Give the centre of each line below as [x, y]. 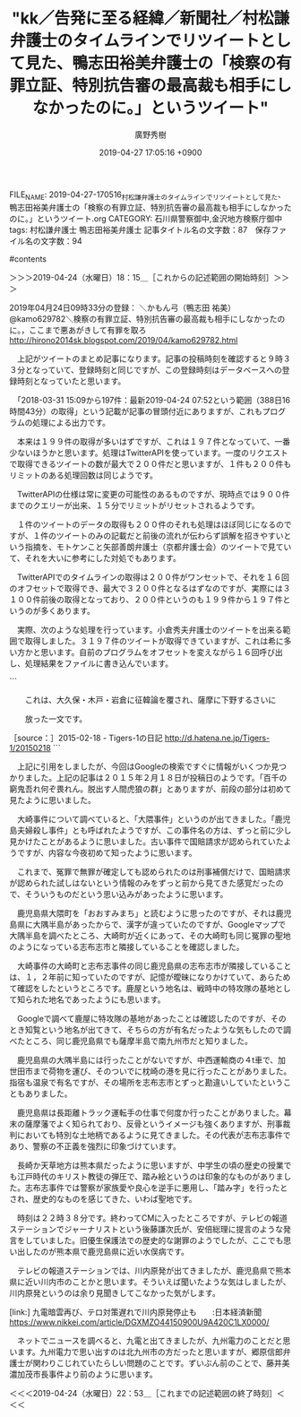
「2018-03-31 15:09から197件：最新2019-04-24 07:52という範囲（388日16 [154, 400]
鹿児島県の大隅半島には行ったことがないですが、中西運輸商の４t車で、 [147, 1059]
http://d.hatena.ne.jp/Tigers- [217, 738]
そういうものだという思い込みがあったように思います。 [126, 894]
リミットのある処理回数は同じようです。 [84, 475]
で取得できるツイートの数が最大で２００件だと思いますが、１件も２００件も [150, 463]
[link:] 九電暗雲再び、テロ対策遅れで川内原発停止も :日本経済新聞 [136, 1312]
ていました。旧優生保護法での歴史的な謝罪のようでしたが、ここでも [158, 1240]
